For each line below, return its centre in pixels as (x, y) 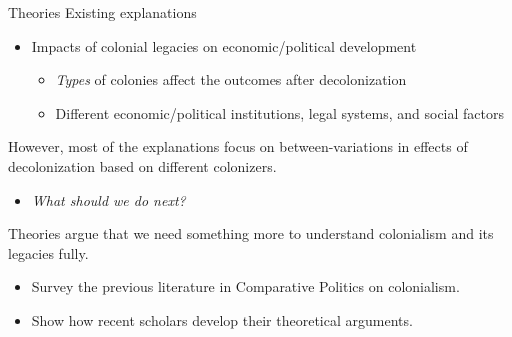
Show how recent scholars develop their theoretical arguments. (222, 319)
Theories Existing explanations (102, 12)
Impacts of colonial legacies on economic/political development (224, 45)
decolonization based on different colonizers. (142, 165)
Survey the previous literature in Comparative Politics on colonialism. (245, 286)
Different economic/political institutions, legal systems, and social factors (279, 112)
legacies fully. (48, 252)
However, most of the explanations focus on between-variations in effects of (238, 146)
